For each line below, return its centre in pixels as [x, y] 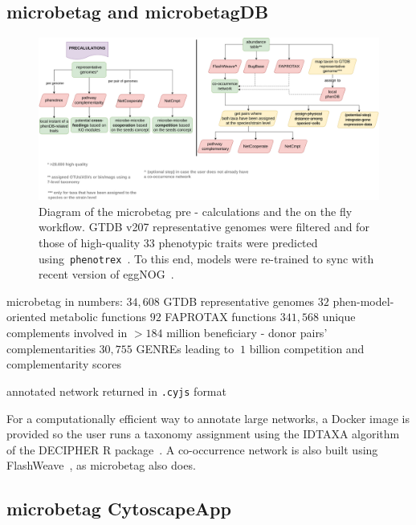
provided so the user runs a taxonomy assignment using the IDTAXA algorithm [203, 434]
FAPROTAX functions [221, 317]
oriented [27, 317]
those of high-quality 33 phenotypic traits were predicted [178, 243]
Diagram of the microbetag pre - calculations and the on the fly [196, 211]
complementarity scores [64, 364]
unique [339, 317]
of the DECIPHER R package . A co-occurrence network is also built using [192, 449]
